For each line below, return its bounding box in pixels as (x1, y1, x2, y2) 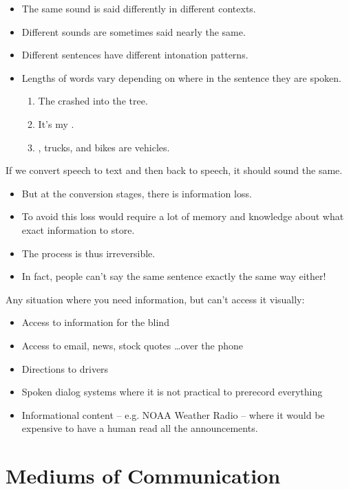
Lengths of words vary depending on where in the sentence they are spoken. (21, 70, 341, 85)
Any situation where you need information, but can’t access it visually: (6, 292, 305, 306)
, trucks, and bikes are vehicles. (38, 140, 170, 154)
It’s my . (38, 116, 74, 131)
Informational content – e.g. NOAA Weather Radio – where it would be (21, 407, 325, 422)
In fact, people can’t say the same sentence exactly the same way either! (21, 269, 326, 283)
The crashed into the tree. (38, 94, 148, 108)
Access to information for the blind (21, 315, 169, 329)
